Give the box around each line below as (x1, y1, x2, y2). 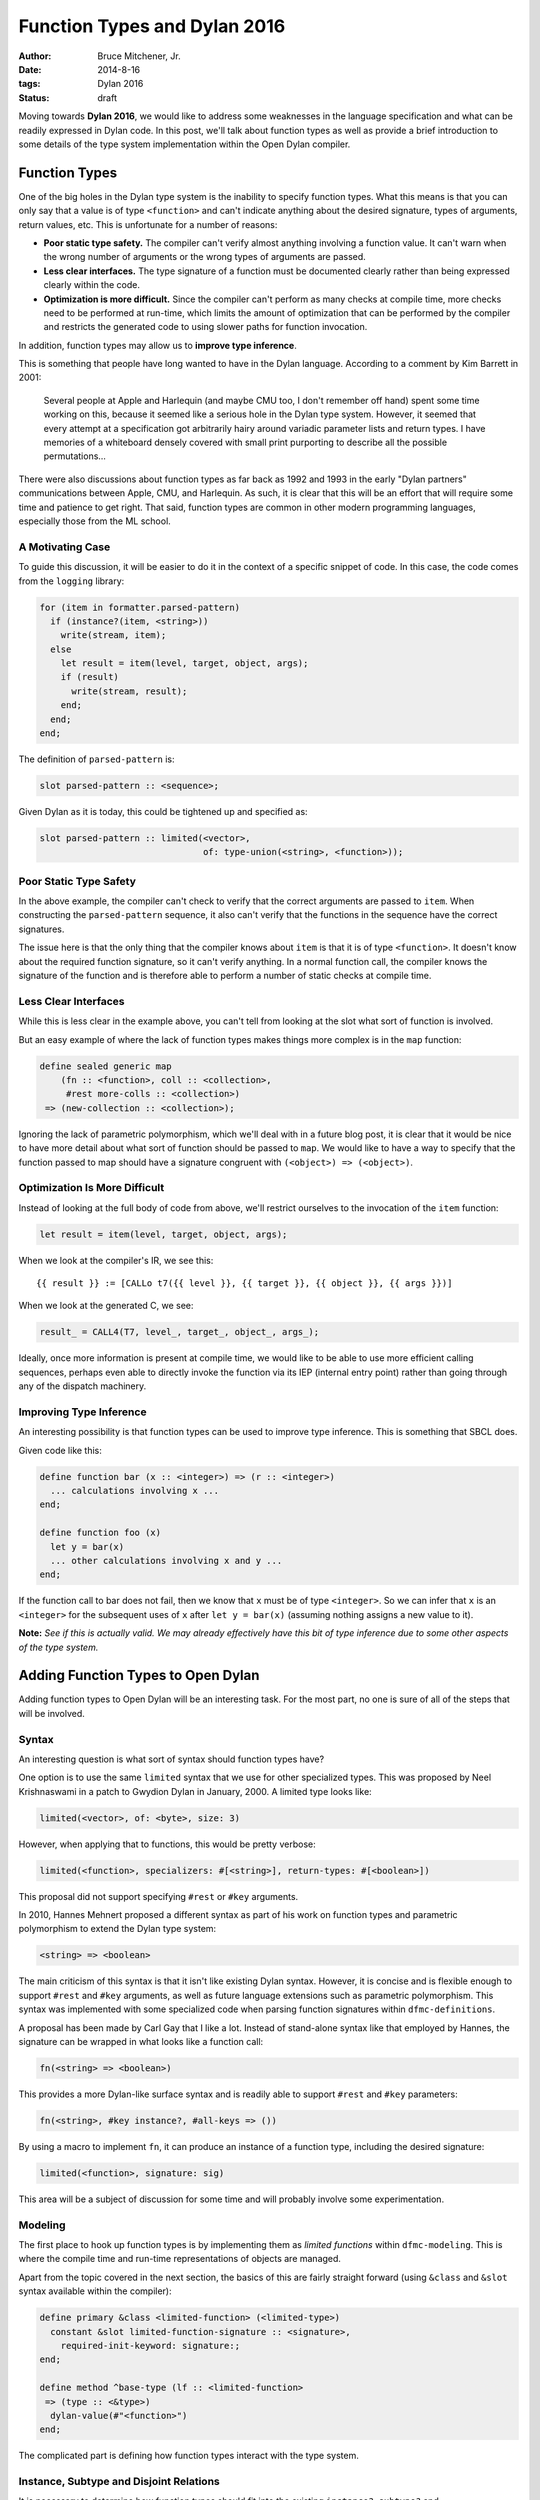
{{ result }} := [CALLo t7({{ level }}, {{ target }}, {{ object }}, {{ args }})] (36, 1278, 453, 1289)
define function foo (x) (39, 1527, 162, 1539)
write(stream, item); (60, 630, 167, 641)
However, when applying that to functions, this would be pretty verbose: (18, 1838, 316, 1850)
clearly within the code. (43, 279, 140, 291)
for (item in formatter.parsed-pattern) (39, 601, 240, 613)
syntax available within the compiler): (18, 2285, 172, 2297)
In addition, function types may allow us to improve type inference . (18, 339, 297, 351)
